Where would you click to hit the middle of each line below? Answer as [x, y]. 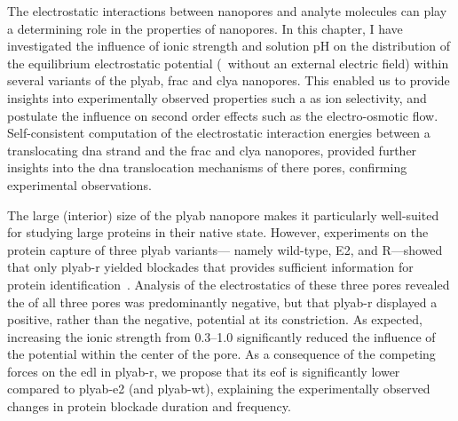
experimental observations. [79, 184]
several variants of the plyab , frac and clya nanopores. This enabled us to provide [229, 80]
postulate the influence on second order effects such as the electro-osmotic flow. [223, 115]
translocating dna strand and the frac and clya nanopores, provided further [212, 150]
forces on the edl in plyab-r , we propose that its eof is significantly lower [204, 371]
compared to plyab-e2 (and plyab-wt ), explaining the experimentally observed [219, 389]
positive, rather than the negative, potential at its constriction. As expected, [215, 319]
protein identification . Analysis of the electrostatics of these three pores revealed [229, 284]
